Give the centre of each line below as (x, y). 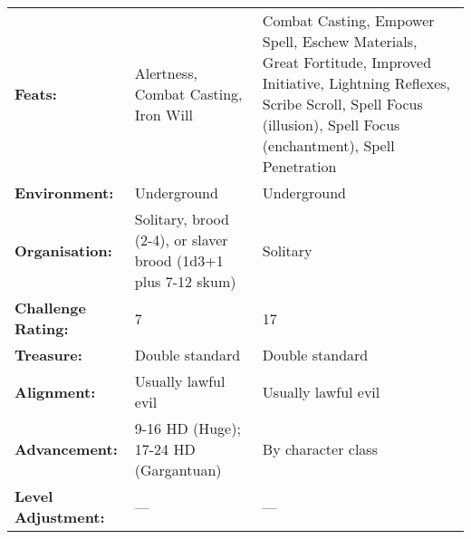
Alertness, (166, 72)
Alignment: (55, 391)
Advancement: (66, 449)
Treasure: (48, 355)
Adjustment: (60, 517)
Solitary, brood (182, 219)
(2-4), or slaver (181, 240)
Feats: (36, 93)
